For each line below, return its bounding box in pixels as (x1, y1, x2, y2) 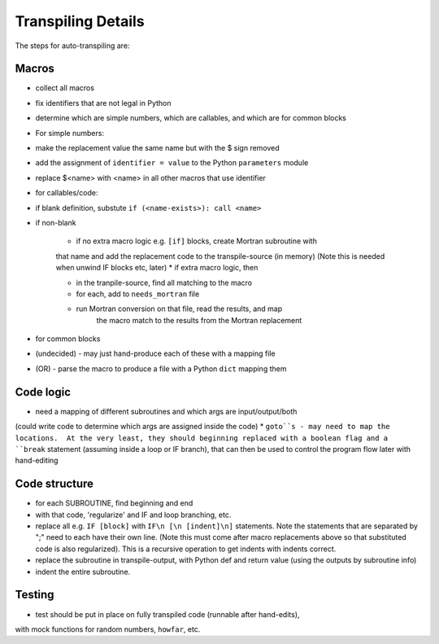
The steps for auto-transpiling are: (15, 41, 130, 50)
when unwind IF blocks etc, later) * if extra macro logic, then (55, 263, 259, 273)
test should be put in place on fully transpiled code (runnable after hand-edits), (35, 609, 300, 619)
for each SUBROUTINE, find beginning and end (35, 498, 193, 508)
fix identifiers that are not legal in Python (35, 98, 172, 107)
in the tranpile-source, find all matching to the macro (76, 278, 252, 287)
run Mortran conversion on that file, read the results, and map (76, 304, 283, 313)
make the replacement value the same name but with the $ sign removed (35, 143, 280, 153)
